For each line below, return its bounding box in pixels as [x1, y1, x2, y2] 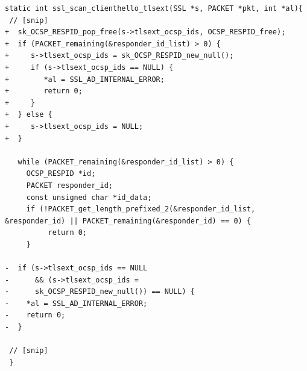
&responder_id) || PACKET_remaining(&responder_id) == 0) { [5, 216, 252, 225]
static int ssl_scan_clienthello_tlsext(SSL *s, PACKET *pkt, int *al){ [5, 4, 303, 13]
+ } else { [5, 110, 52, 119]
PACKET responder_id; [26, 181, 113, 190]
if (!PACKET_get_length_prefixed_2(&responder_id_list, [26, 205, 256, 214]
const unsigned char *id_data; [26, 193, 152, 202]
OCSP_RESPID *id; [26, 169, 96, 178]
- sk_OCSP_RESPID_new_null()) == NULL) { [5, 287, 195, 296]
